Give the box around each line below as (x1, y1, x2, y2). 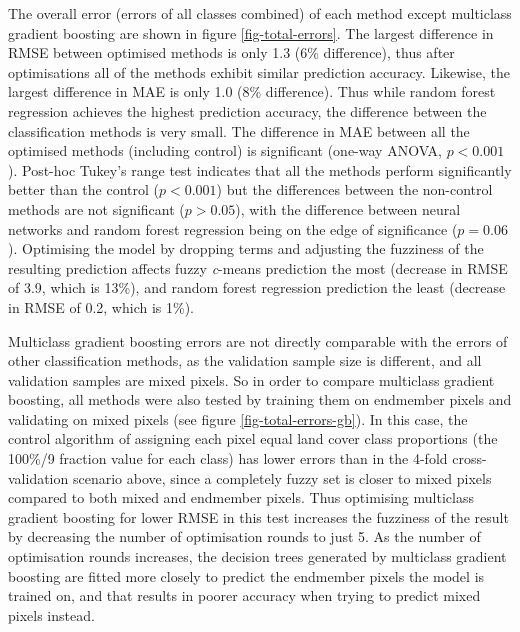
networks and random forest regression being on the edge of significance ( (8, 218, 458, 239)
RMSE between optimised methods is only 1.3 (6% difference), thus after (8, 42, 455, 63)
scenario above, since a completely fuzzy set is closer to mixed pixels (72, 467, 492, 488)
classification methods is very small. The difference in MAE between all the (8, 120, 470, 141)
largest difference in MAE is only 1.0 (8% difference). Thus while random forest (8, 81, 496, 102)
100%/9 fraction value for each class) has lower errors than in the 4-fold (8, 448, 448, 469)
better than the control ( (8, 179, 159, 200)
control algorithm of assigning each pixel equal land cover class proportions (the (8, 428, 498, 449)
